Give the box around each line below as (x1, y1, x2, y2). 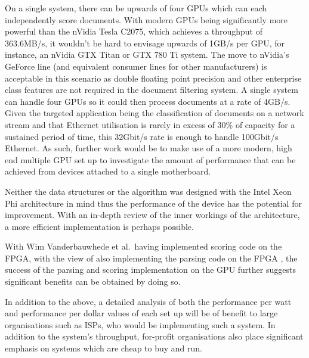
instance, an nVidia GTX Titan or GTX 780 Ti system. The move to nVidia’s (5, 48, 289, 61)
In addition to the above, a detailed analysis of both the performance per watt (5, 295, 292, 307)
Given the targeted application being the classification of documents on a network (5, 107, 304, 119)
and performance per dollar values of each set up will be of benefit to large (5, 307, 278, 319)
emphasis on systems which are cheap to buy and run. (5, 342, 203, 354)
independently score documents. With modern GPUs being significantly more (5, 13, 288, 26)
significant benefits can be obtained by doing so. (5, 275, 181, 288)
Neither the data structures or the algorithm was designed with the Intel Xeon (5, 185, 292, 197)
